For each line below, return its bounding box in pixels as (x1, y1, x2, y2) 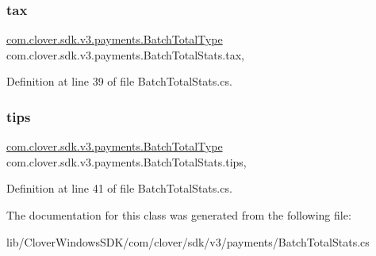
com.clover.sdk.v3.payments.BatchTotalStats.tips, (6, 153, 247, 170)
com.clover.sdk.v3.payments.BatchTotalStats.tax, (6, 46, 244, 63)
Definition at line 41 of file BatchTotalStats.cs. (6, 180, 232, 197)
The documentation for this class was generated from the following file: (6, 207, 351, 223)
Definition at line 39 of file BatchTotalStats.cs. (6, 73, 232, 90)
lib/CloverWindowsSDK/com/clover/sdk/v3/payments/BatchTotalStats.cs (6, 233, 370, 250)
